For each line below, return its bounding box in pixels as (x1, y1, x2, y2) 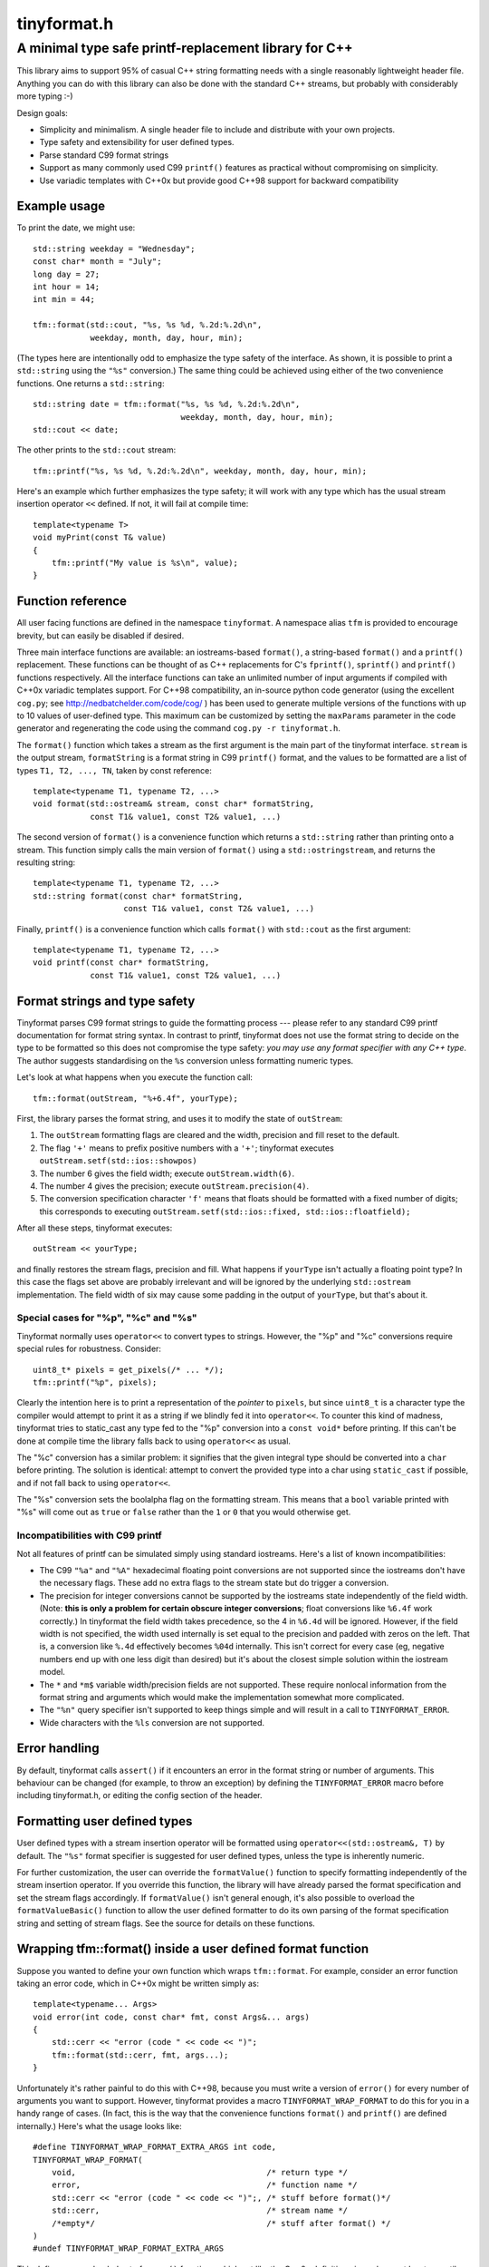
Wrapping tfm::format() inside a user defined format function (16, 1941, 369, 1957)
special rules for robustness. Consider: (16, 1343, 162, 1355)
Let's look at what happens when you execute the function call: (16, 1072, 254, 1083)
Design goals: (16, 107, 68, 118)
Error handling (16, 1741, 100, 1756)
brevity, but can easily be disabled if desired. (16, 630, 185, 641)
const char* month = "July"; (33, 257, 162, 267)
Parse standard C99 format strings (39, 150, 169, 161)
